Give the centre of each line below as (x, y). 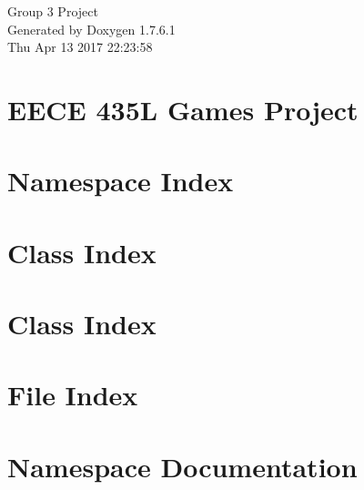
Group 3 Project (53, 11)
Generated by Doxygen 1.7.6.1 (91, 29)
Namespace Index (121, 181)
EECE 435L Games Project (183, 109)
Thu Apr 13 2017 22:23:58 (80, 47)
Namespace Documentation (182, 466)
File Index (73, 395)
